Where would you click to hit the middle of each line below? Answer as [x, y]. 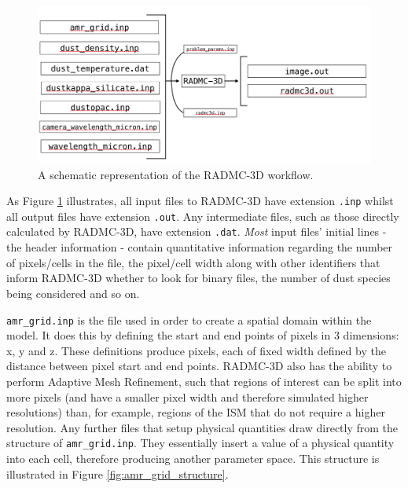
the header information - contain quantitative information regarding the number [200, 247]
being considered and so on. [73, 293]
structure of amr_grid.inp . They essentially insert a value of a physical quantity [200, 443]
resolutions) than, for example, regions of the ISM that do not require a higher [196, 412]
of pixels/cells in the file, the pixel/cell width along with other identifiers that [193, 262]
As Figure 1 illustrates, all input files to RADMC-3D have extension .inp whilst [200, 201]
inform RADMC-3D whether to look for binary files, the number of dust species [198, 278]
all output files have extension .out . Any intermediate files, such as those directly [203, 216]
